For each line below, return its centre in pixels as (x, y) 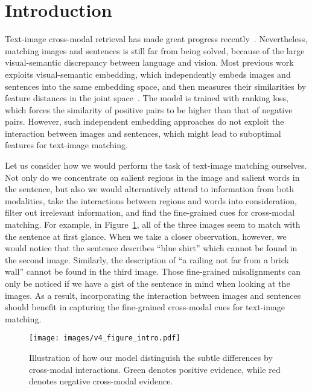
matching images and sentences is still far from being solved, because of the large (155, 50)
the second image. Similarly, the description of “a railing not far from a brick (147, 259)
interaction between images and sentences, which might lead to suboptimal (143, 133)
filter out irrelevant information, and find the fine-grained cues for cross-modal (150, 212)
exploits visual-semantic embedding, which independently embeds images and (148, 74)
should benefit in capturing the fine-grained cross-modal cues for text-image (145, 307)
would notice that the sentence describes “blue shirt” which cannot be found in (151, 248)
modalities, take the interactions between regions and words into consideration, (151, 200)
